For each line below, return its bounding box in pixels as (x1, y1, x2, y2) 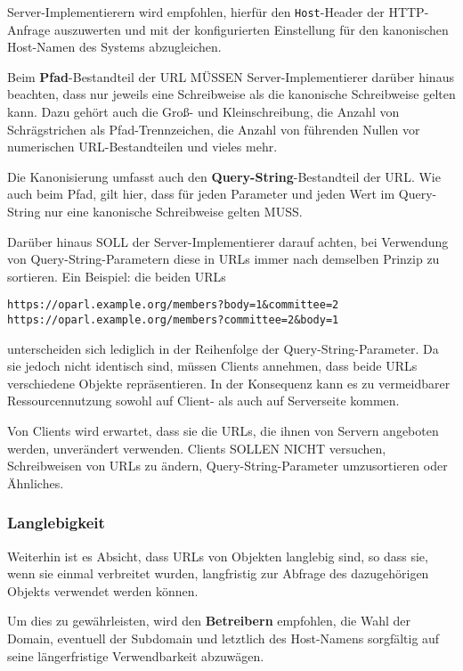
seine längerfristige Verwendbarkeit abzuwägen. (7, 646, 264, 665)
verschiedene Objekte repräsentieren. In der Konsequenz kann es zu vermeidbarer (7, 373, 451, 392)
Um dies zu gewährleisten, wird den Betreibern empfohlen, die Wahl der (7, 611, 411, 630)
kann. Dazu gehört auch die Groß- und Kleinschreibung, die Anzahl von (7, 102, 400, 121)
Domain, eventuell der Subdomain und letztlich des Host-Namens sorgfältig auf (7, 629, 440, 648)
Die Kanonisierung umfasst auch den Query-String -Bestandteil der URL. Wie (7, 167, 441, 185)
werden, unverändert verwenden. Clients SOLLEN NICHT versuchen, (7, 438, 386, 457)
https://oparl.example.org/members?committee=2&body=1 (7, 314, 339, 327)
